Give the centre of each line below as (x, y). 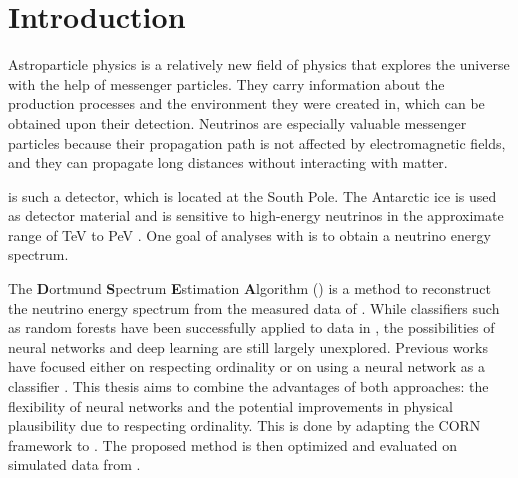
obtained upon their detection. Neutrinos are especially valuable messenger (237, 122)
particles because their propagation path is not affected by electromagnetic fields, (257, 142)
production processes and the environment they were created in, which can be (246, 103)
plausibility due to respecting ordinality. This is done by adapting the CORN (244, 425)
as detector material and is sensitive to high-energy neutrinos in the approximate (256, 215)
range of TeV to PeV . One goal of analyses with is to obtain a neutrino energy (249, 234)
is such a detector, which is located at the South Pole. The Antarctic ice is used (252, 195)
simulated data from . (74, 464)
